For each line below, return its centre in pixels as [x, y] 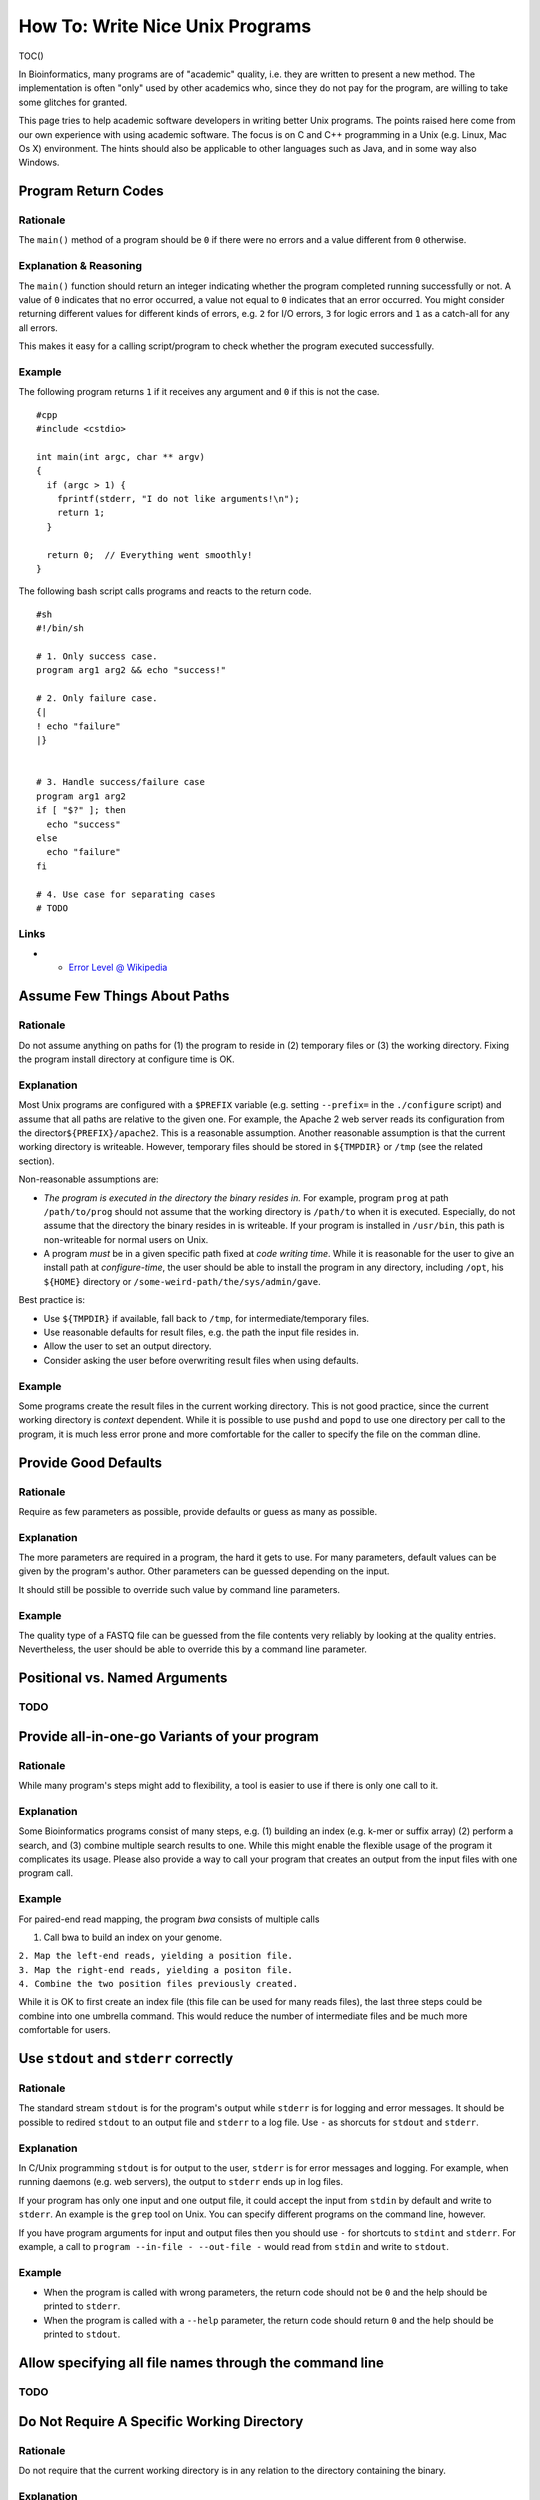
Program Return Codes [91, 191]
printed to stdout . [82, 2334]
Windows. [39, 162]
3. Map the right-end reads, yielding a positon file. [156, 1969]
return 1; [80, 513]
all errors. [38, 327]
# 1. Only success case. [97, 656]
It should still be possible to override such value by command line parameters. [179, 1589]
